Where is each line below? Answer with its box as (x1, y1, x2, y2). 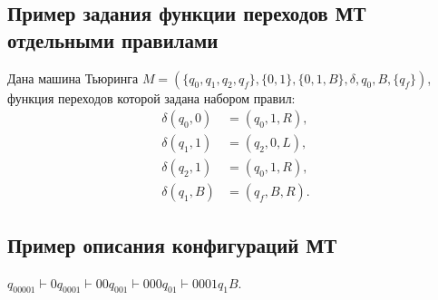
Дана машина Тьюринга (7, 68, 139, 87)
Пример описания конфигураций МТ (7, 230, 337, 258)
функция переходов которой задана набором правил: (7, 88, 296, 107)
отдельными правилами (7, 25, 219, 53)
